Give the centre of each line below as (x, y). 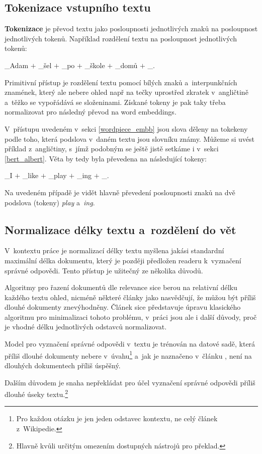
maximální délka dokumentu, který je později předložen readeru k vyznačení (123, 260)
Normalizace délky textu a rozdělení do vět (120, 229)
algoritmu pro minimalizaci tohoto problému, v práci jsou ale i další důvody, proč (131, 317)
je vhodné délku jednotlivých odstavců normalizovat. (86, 327)
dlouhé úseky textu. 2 (36, 393)
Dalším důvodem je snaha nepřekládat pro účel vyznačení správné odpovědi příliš (130, 382)
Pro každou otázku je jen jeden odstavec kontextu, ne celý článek (117, 418)
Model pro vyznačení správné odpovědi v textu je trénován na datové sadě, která (130, 344)
